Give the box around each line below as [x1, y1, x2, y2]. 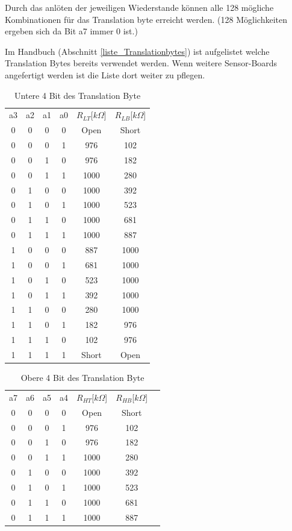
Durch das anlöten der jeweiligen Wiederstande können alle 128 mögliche [5, 1, 274, 13]
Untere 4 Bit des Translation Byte [14, 89, 141, 101]
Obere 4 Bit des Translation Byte [20, 371, 144, 383]
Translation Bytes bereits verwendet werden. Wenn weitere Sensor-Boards [5, 57, 278, 69]
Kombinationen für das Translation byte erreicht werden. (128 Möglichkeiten [5, 13, 287, 25]
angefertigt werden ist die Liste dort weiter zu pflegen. [5, 68, 205, 81]
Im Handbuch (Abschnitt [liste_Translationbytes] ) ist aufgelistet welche [5, 45, 270, 57]
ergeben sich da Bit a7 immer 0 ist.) [5, 25, 138, 37]
